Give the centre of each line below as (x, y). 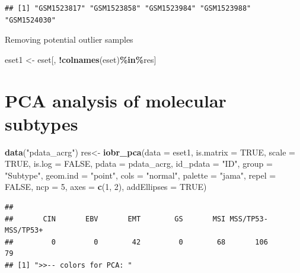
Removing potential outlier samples (69, 39)
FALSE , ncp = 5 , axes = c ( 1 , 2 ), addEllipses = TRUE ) (106, 187)
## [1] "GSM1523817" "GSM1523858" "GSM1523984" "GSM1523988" (128, 8)
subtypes (42, 123)
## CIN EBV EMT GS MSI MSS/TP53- (136, 219)
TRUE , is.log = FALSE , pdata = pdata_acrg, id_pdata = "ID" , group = (139, 164)
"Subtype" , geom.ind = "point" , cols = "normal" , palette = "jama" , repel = (141, 175)
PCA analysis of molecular (116, 100)
